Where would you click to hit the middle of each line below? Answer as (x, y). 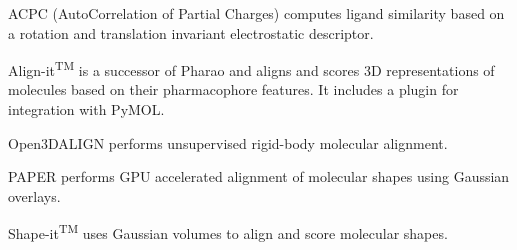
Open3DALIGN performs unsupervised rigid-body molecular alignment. (228, 142)
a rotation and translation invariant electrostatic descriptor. (191, 32)
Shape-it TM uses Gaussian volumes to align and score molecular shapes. (228, 232)
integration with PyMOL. (86, 109)
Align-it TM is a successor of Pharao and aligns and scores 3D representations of (251, 68)
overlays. (34, 195)
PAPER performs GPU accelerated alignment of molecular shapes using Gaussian (259, 176)
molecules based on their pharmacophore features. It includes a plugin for (233, 89)
